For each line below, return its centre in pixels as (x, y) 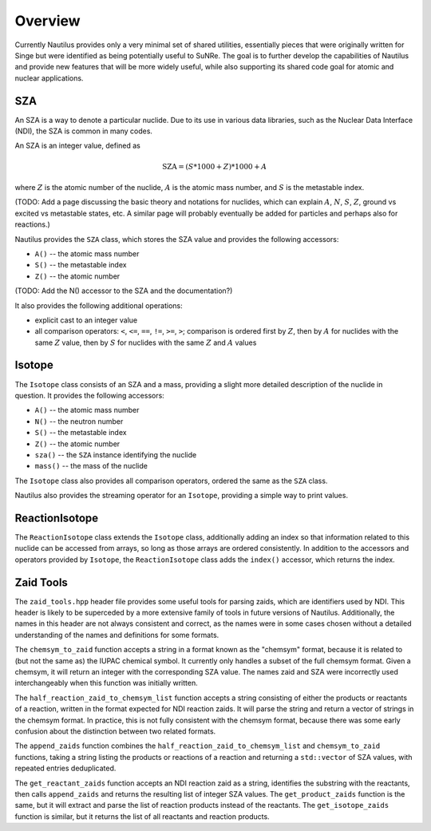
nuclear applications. (49, 78)
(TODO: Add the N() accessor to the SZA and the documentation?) (124, 291)
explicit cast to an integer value (86, 320)
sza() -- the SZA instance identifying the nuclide (116, 454)
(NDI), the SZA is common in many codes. (84, 131)
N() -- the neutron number (79, 421)
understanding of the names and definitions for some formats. (117, 635)
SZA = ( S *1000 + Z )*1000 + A (215, 166)
